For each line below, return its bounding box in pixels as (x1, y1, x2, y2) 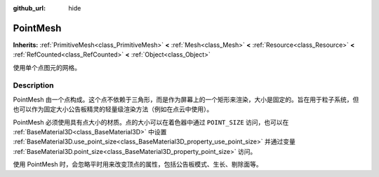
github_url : (13, 4, 46, 12)
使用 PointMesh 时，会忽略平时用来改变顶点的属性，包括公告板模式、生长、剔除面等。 (13, 160, 262, 169)
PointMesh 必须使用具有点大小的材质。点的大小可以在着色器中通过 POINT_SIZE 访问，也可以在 (13, 118, 289, 126)
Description (13, 80, 54, 90)
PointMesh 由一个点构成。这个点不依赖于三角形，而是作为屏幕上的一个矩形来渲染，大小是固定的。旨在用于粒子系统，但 (13, 95, 359, 104)
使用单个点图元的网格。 (13, 63, 81, 71)
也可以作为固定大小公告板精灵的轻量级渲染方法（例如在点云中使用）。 (13, 105, 213, 113)
